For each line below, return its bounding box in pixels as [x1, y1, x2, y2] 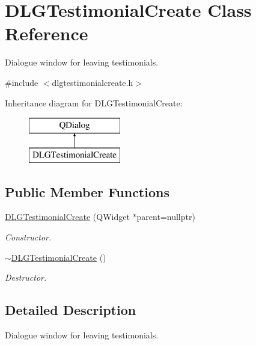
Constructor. [5, 231, 52, 243]
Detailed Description [5, 301, 136, 319]
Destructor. [5, 271, 47, 284]
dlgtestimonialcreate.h [52, 76, 133, 88]
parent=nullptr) [136, 210, 195, 223]
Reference [5, 21, 88, 46]
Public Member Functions [5, 182, 169, 201]
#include [5, 76, 38, 88]
